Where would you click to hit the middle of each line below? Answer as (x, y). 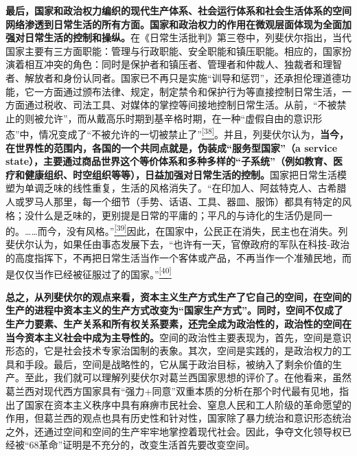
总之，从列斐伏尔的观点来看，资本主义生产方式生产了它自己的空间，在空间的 (178, 296)
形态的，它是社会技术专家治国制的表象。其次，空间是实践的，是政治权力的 (174, 351)
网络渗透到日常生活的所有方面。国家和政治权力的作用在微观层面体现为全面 (174, 24)
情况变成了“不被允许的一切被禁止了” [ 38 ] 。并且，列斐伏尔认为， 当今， (194, 133)
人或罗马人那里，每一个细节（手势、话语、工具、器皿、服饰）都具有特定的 (174, 201)
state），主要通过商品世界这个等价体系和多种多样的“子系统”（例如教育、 (170, 161)
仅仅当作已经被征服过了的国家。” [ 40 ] (93, 273)
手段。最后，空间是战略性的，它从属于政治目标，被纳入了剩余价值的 (178, 364)
